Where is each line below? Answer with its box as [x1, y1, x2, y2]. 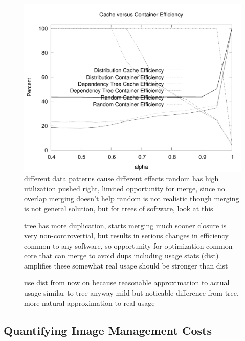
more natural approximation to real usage [24, 297, 155, 308]
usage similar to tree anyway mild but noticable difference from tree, [24, 287, 239, 298]
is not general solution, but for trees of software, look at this [24, 203, 213, 213]
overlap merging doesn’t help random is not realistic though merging [24, 193, 239, 204]
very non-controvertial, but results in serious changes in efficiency [24, 230, 229, 241]
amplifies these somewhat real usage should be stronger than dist [24, 260, 228, 271]
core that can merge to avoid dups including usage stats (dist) [24, 250, 219, 261]
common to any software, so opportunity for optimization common [24, 240, 233, 251]
